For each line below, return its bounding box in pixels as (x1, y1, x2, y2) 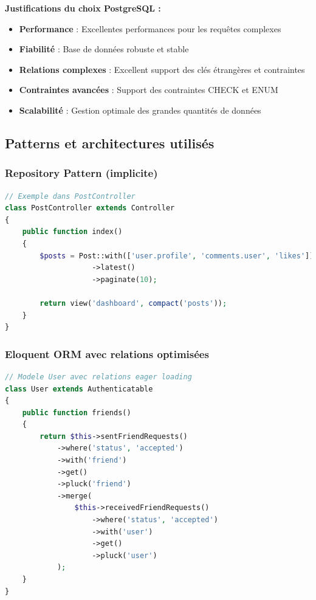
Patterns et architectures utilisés (5, 133, 215, 152)
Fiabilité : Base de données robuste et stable (19, 43, 189, 55)
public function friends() (22, 408, 131, 417)
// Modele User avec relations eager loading (5, 372, 192, 381)
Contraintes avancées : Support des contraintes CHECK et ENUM (19, 83, 278, 96)
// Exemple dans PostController (5, 191, 136, 201)
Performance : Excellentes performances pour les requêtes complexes (19, 22, 281, 35)
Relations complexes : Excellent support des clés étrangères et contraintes (19, 63, 305, 75)
